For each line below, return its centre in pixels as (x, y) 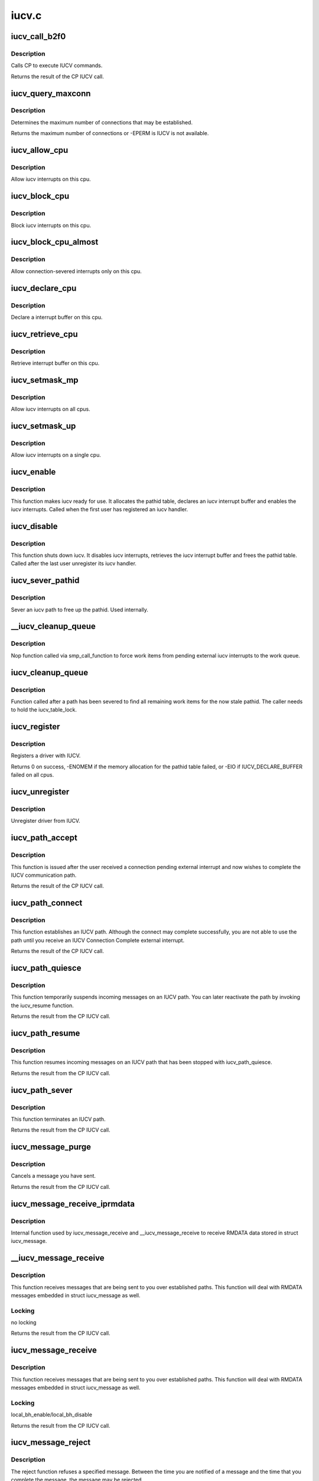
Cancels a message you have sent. (53, 1176)
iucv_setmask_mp (45, 380)
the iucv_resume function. (42, 1005)
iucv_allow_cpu (40, 150)
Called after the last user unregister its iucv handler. (74, 563)
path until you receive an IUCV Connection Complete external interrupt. (98, 940)
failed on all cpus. (32, 775)
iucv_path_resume (45, 1033)
